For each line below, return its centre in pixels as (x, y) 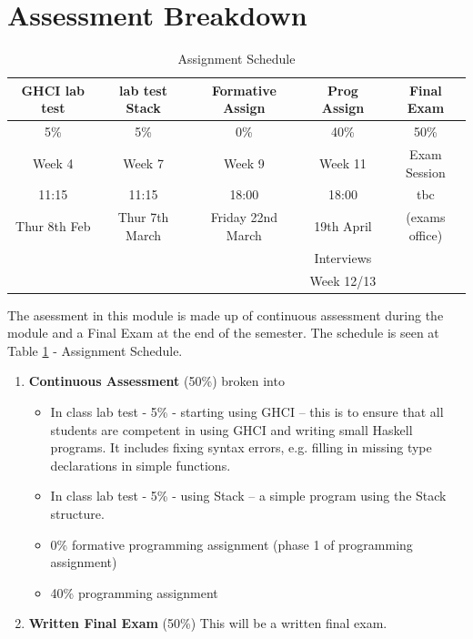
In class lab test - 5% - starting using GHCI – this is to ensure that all (247, 412)
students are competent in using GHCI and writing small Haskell (231, 429)
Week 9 (244, 162)
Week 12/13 (343, 280)
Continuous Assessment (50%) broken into (156, 381)
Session (426, 172)
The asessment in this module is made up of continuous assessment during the (226, 314)
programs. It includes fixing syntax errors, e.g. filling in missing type (241, 447)
